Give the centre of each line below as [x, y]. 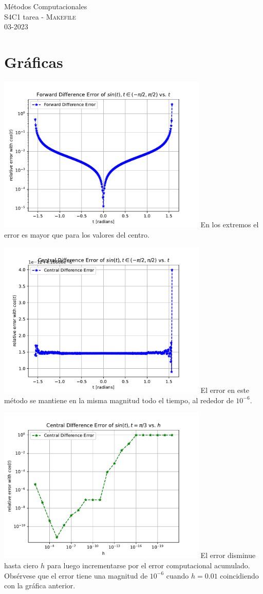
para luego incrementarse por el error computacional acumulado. [148, 565]
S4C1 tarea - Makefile [40, 16]
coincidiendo [239, 575]
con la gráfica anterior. [40, 586]
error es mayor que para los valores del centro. [77, 234]
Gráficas [34, 61]
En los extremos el [230, 224]
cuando [177, 575]
